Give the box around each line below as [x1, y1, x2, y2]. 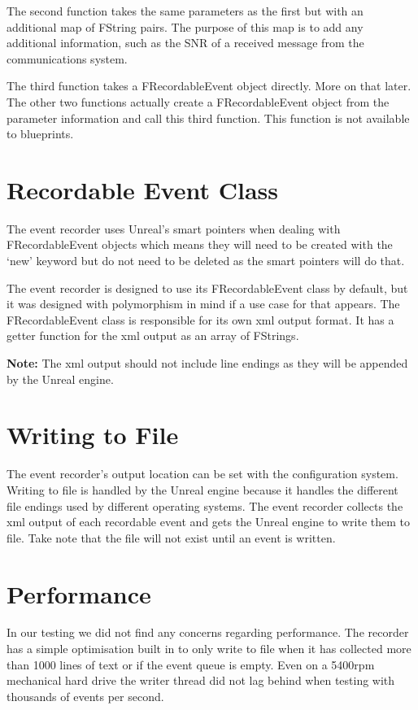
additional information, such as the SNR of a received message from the [7, 34, 364, 51]
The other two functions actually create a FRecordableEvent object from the [7, 93, 390, 110]
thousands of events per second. [7, 687, 164, 704]
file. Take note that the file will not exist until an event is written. [7, 529, 336, 546]
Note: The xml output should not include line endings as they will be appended [7, 355, 408, 372]
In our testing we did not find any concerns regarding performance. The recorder [7, 624, 409, 641]
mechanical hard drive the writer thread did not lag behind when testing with [7, 672, 395, 689]
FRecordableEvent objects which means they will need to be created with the [7, 236, 393, 253]
